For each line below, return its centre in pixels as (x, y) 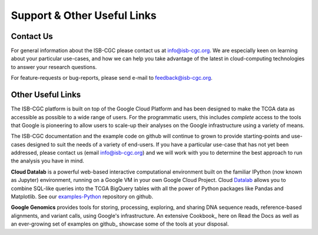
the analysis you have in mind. (48, 161)
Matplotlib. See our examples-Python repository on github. (82, 197)
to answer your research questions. (54, 67)
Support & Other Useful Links (84, 15)
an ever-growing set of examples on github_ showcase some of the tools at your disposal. (120, 224)
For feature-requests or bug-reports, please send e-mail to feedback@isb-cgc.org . (112, 78)
